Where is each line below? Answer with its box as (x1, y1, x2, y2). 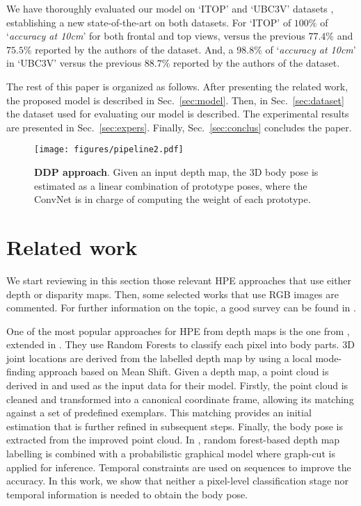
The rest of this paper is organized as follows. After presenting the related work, (6, 79, 348, 93)
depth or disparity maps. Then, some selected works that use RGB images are (6, 286, 339, 301)
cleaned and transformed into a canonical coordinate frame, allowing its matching (6, 391, 354, 406)
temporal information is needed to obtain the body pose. (6, 487, 248, 501)
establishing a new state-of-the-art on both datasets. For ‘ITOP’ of (6, 15, 291, 29)
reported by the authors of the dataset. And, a (35, 42, 234, 56)
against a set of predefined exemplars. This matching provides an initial (6, 405, 312, 420)
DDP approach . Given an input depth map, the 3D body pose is (34, 165, 319, 179)
